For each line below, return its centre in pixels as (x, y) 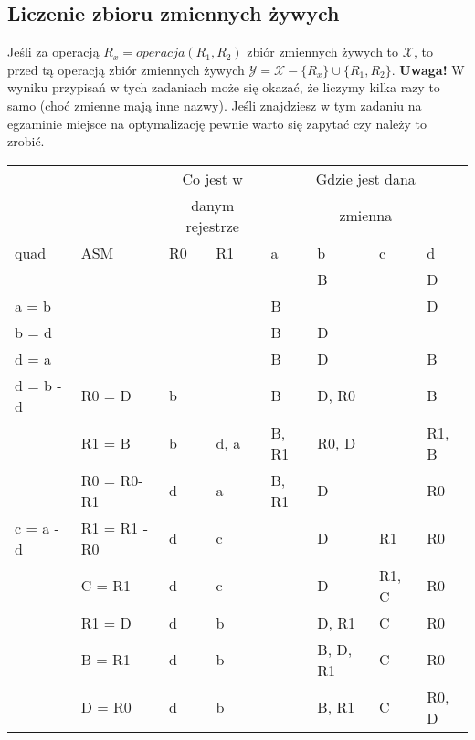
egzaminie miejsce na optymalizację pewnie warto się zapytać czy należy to (217, 123)
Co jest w (212, 178)
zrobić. (26, 141)
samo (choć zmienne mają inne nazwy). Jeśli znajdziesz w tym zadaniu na (215, 105)
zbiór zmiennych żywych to (323, 52)
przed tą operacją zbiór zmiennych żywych (126, 69)
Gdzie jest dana (365, 178)
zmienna (366, 216)
